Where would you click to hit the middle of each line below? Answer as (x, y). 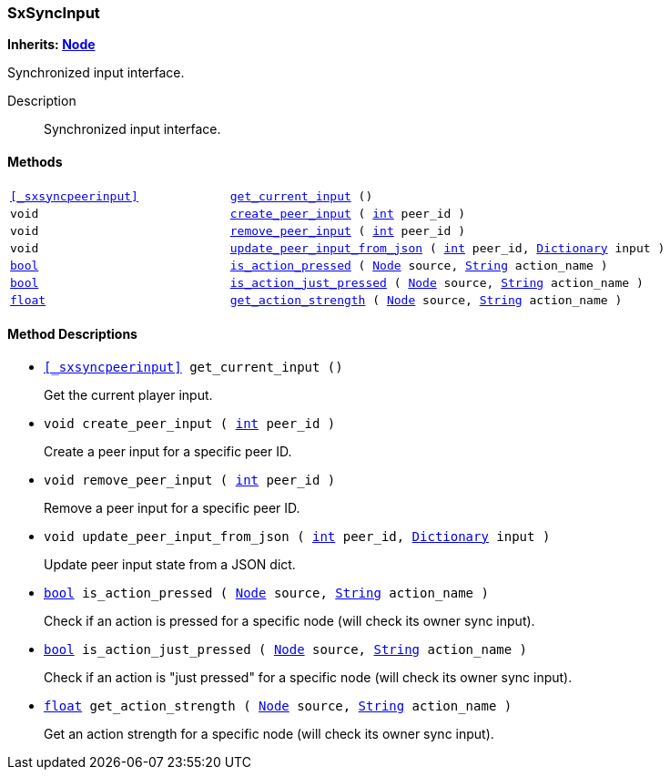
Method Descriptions (72, 334)
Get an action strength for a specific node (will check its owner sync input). (269, 733)
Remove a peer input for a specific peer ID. (172, 507)
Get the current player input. (128, 394)
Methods (35, 161)
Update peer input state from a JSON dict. (170, 564)
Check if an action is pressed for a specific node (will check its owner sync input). (289, 620)
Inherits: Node (51, 45)
